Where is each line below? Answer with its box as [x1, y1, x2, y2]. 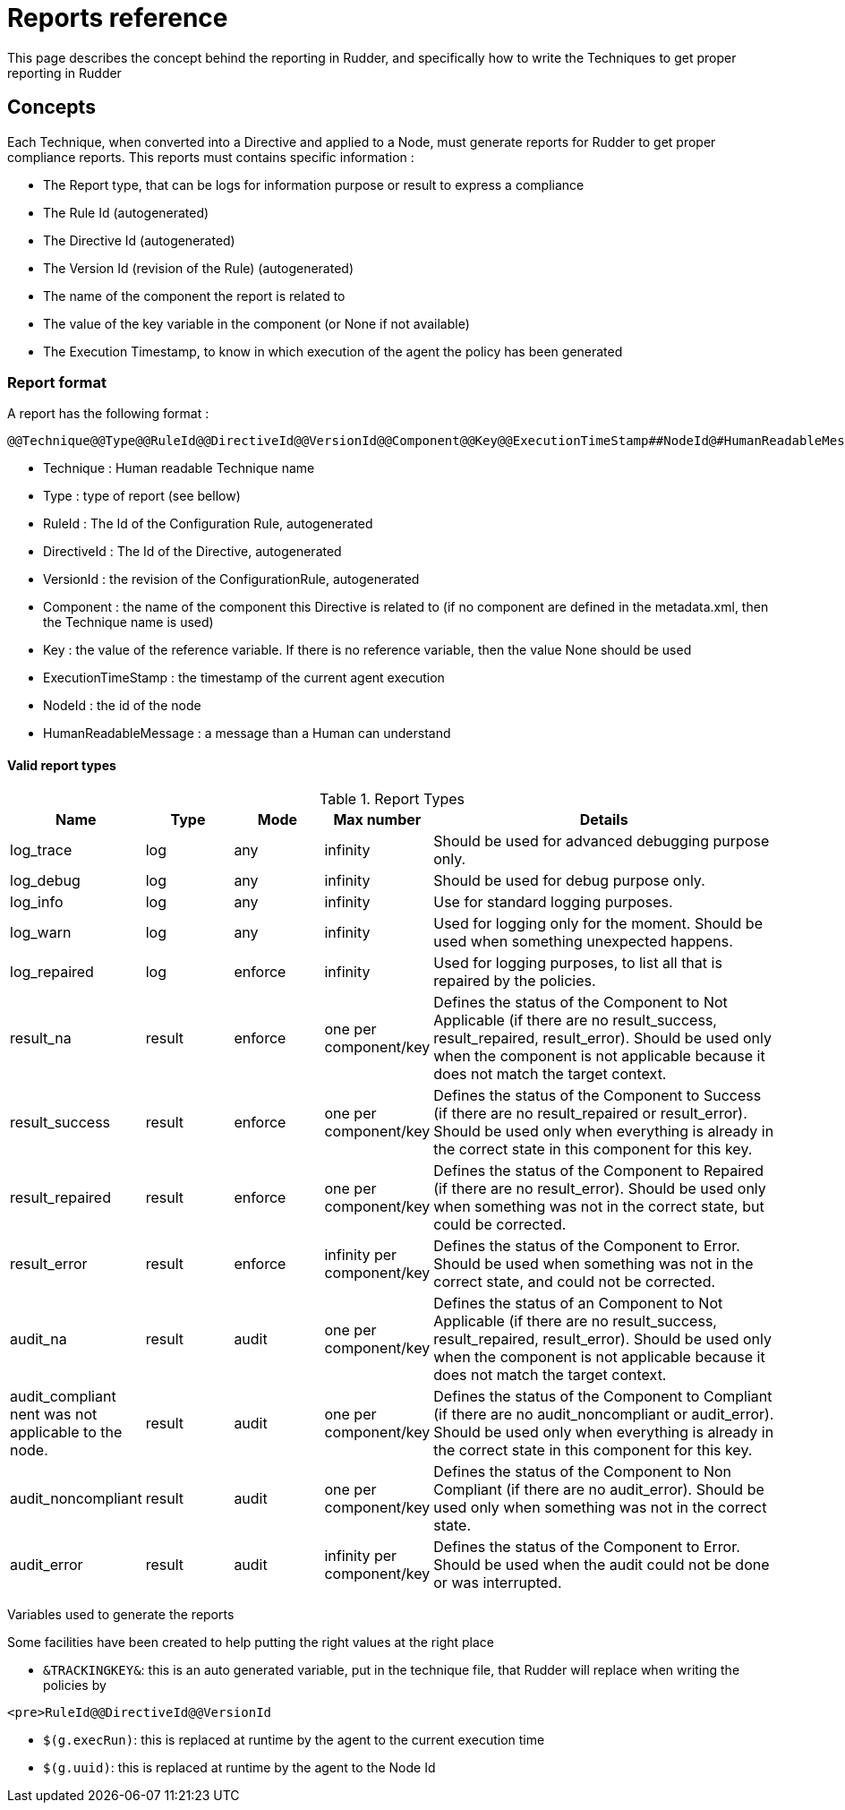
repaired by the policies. [433, 971, 596, 990]
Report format [7, 373, 107, 391]
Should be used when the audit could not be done [433, 1555, 770, 1574]
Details [579, 810, 628, 828]
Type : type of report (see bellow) [43, 488, 241, 504]
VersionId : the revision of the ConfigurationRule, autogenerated [43, 571, 420, 588]
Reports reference [7, 3, 228, 33]
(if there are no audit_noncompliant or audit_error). [433, 1404, 774, 1423]
